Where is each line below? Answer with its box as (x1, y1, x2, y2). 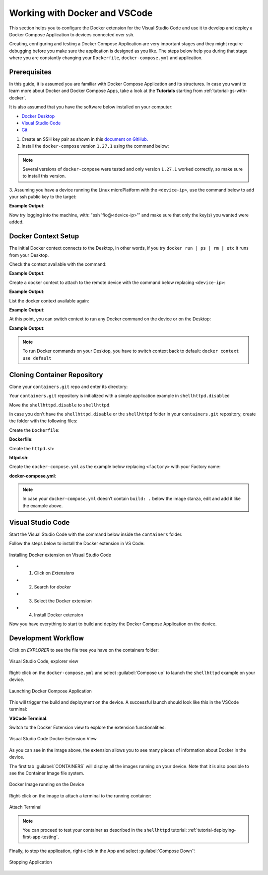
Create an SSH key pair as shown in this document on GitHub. (21, 136, 148, 142)
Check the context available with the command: (9, 261, 107, 267)
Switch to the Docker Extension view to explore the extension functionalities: (9, 724, 166, 731)
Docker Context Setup (9, 232, 79, 241)
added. (9, 219, 24, 225)
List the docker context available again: (9, 297, 89, 303)
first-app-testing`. (22, 834, 59, 840)
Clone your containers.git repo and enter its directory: (9, 384, 128, 389)
